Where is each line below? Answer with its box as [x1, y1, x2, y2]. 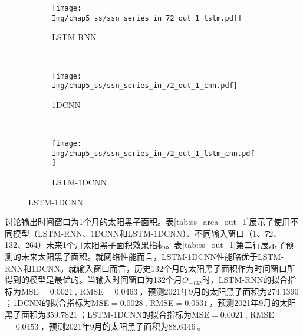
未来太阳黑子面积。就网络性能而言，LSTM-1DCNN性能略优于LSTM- [21, 250, 284, 262]
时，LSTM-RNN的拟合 [202, 273, 288, 286]
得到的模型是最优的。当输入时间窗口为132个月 [5, 273, 182, 286]
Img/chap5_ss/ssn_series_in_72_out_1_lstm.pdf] [52, 14, 242, 22]
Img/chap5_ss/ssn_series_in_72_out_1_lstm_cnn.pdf [52, 149, 255, 158]
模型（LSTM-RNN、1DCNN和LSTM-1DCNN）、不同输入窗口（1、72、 [12, 227, 282, 239]
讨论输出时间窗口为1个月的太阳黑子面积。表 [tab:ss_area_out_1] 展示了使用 [5, 216, 291, 228]
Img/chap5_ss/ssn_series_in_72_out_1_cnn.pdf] [52, 81, 238, 90]
